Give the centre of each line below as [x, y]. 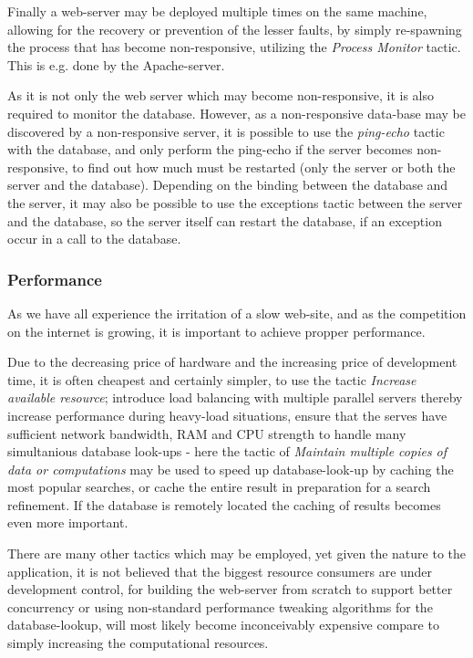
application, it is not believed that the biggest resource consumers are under [220, 571]
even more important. [68, 522]
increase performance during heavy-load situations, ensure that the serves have [227, 415]
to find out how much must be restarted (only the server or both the [264, 167]
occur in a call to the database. [94, 239]
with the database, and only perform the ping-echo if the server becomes [210, 149]
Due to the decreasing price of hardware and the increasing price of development [232, 362]
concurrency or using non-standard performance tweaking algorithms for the [220, 606]
